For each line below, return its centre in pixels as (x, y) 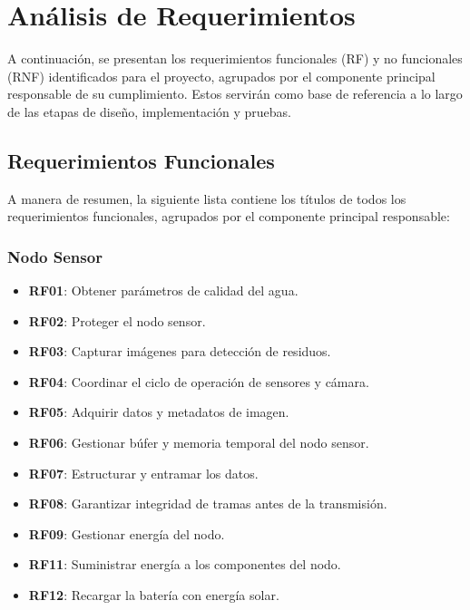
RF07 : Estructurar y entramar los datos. (143, 473)
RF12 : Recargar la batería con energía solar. (154, 595)
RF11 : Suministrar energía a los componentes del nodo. (185, 564)
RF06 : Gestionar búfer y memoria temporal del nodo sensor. (199, 443)
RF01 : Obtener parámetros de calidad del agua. (163, 290)
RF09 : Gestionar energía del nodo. (127, 533)
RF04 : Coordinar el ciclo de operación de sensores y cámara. (199, 381)
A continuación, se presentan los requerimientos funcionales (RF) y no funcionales (235, 58)
